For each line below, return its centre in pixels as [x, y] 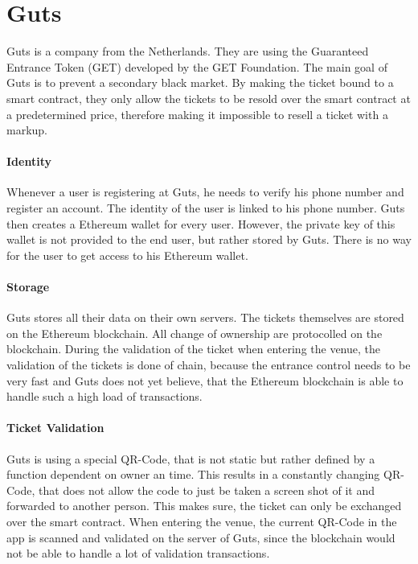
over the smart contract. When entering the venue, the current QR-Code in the [202, 521]
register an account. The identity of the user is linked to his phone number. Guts [206, 208]
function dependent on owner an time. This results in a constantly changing [193, 474]
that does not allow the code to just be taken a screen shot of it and [207, 490]
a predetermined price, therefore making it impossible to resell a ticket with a [197, 114]
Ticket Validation [55, 428]
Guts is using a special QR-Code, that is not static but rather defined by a [191, 458]
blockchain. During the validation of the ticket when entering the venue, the [194, 349]
